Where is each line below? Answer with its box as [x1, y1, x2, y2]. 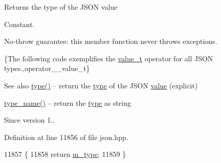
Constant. [4, 18, 35, 29]
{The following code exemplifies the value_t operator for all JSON [4, 53, 213, 63]
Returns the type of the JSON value [4, 2, 118, 12]
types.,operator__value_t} [4, 63, 90, 74]
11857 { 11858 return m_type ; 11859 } [4, 149, 126, 159]
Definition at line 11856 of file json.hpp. [4, 131, 128, 142]
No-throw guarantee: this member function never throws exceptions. [4, 36, 217, 46]
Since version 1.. [4, 114, 55, 125]
